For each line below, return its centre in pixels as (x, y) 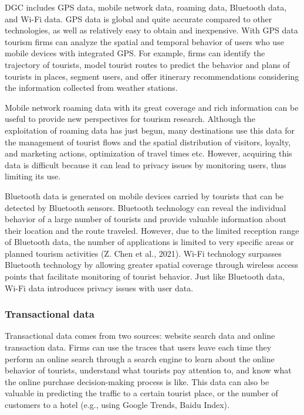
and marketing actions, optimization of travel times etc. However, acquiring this (148, 153)
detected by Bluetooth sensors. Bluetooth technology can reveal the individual (146, 207)
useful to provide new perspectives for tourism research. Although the (130, 119)
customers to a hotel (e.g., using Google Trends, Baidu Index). (117, 405)
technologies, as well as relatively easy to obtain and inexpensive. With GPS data (151, 30)
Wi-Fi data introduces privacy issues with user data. (99, 288)
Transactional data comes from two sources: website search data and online (140, 336)
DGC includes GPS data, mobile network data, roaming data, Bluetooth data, (146, 7)
